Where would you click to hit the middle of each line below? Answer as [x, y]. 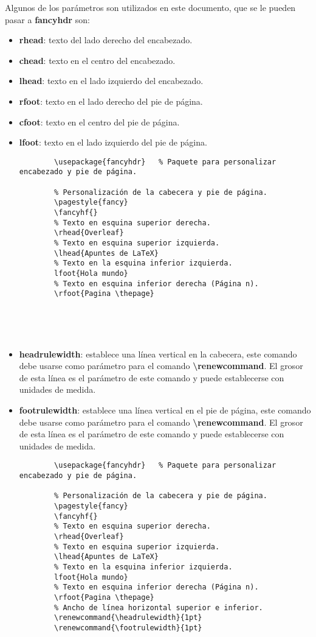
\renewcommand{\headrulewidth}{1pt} [128, 618]
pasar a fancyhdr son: [47, 19]
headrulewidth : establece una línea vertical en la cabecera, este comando [158, 354]
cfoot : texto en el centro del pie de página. [99, 121]
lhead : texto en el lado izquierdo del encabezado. [111, 81]
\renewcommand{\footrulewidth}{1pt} [128, 628]
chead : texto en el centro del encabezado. [97, 60]
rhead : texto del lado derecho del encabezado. [106, 40]
